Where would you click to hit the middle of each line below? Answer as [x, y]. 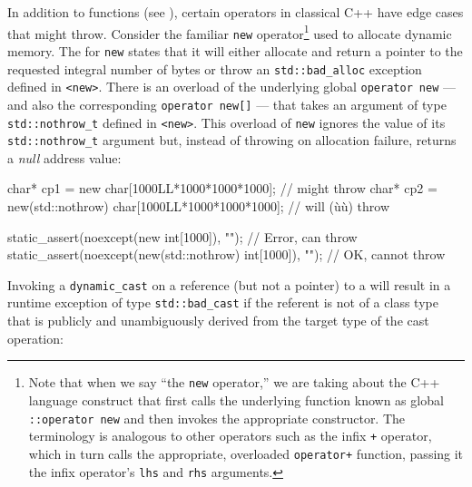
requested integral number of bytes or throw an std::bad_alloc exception [215, 68]
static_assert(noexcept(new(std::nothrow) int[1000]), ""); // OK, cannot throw [226, 254]
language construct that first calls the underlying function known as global [236, 399]
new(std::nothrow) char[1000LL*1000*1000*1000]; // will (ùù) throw [199, 206]
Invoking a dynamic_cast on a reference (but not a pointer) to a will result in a [229, 284]
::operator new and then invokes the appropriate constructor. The [217, 418]
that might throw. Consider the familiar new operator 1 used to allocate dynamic [230, 32]
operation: [35, 338]
